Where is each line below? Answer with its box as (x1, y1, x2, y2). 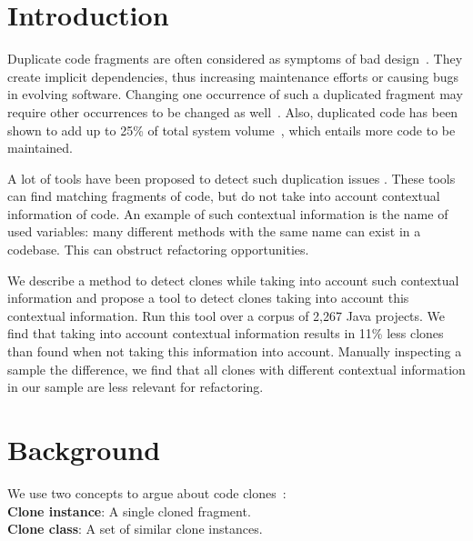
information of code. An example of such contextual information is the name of (7, 204, 448, 223)
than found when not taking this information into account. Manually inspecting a (7, 342, 462, 361)
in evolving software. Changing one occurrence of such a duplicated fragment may (7, 85, 463, 104)
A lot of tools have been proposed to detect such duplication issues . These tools (7, 168, 456, 187)
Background (7, 431, 161, 467)
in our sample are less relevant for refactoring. (7, 377, 264, 396)
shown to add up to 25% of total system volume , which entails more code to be (7, 120, 456, 139)
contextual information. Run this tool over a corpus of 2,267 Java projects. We (7, 306, 446, 325)
